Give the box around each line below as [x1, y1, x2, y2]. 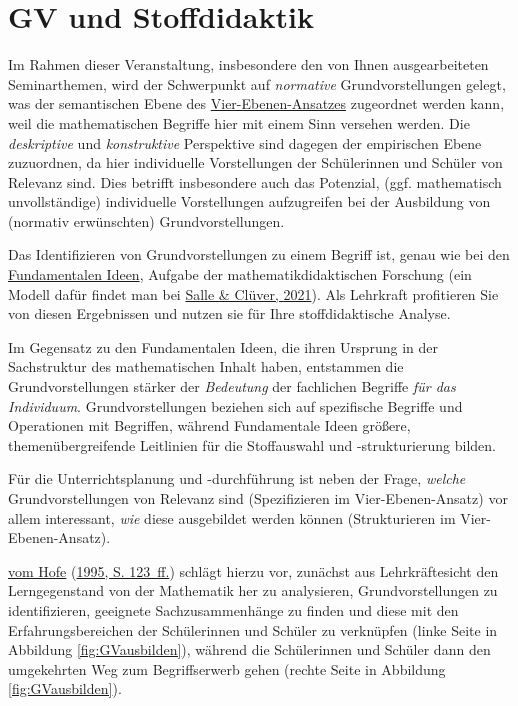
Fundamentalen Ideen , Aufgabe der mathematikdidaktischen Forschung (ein [8, 264, 472, 285]
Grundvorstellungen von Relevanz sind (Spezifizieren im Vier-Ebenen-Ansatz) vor [8, 488, 508, 508]
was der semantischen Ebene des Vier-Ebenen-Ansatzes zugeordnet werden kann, [8, 93, 505, 114]
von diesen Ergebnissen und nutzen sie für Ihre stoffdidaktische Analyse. [8, 303, 451, 324]
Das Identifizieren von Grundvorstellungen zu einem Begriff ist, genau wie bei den [8, 244, 510, 265]
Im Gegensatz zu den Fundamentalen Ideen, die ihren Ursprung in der [8, 336, 438, 357]
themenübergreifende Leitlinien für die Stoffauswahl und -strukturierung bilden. [8, 434, 496, 455]
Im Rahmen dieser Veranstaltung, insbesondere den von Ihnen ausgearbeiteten [8, 54, 489, 75]
